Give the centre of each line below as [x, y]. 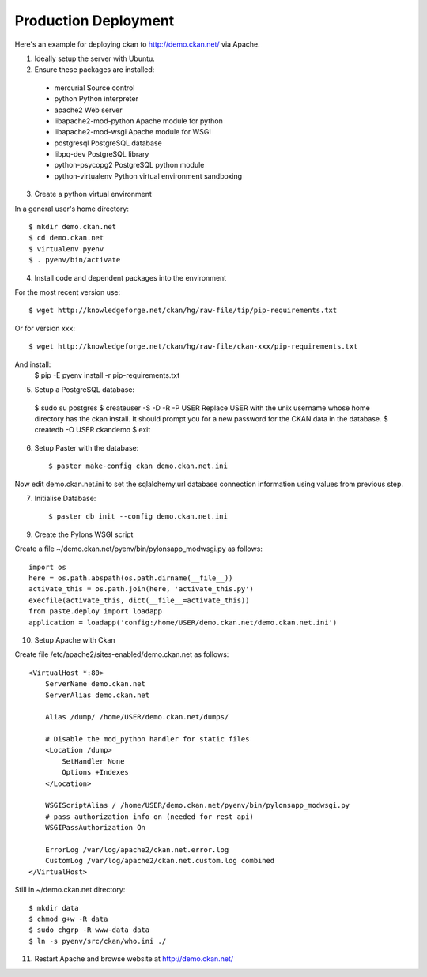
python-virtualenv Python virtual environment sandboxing [148, 176]
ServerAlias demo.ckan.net [97, 695]
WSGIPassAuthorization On [95, 828]
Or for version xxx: [45, 328]
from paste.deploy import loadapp [95, 611]
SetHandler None [93, 761]
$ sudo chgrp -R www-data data [89, 930]
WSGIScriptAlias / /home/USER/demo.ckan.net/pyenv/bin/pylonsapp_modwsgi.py [197, 805]
